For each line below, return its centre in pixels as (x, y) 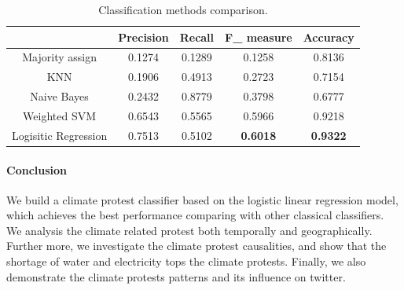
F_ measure (259, 37)
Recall (197, 37)
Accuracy (329, 37)
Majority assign (59, 57)
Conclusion (37, 169)
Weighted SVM (60, 115)
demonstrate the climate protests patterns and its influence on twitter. (176, 276)
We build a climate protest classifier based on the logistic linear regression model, (202, 199)
